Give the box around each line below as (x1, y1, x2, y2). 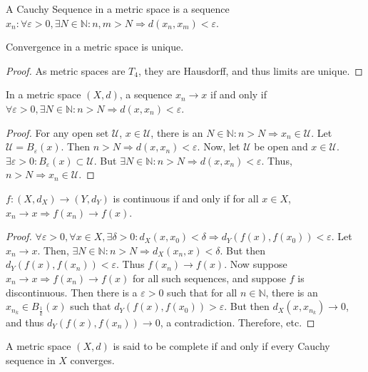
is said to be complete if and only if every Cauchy (113, 339, 330, 353)
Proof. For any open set (6, 125, 109, 140)
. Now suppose (224, 257, 287, 272)
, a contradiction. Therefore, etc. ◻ (160, 314, 315, 329)
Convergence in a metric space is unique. (6, 39, 184, 54)
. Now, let (197, 139, 240, 154)
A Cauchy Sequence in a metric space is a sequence (6, 1, 230, 16)
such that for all (167, 284, 237, 299)
